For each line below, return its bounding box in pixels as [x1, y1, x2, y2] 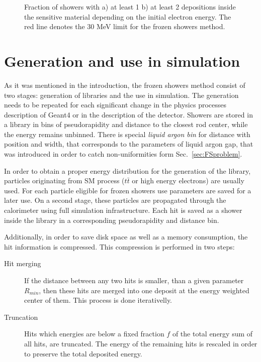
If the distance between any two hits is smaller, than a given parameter [24, 275, 244, 285]
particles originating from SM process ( [4, 175, 125, 186]
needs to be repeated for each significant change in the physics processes [4, 99, 226, 110]
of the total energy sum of [172, 328, 253, 339]
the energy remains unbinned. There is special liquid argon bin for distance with [4, 129, 250, 139]
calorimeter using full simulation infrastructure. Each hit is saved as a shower [4, 205, 242, 215]
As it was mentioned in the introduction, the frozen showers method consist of [4, 79, 245, 90]
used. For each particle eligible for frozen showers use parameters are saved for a [4, 185, 251, 195]
